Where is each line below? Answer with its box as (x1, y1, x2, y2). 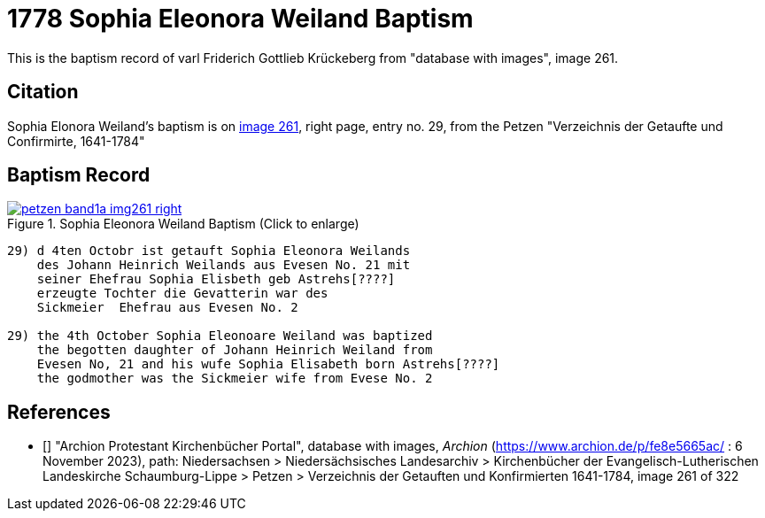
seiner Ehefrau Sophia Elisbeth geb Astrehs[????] (36, 272, 396, 287)
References (7, 400, 111, 423)
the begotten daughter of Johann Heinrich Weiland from (36, 343, 433, 358)
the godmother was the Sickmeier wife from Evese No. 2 (36, 371, 433, 386)
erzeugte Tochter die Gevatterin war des (36, 286, 328, 301)
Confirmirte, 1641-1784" (7, 133, 145, 149)
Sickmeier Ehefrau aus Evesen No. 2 (36, 300, 298, 315)
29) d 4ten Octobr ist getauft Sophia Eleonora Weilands (7, 244, 411, 259)
